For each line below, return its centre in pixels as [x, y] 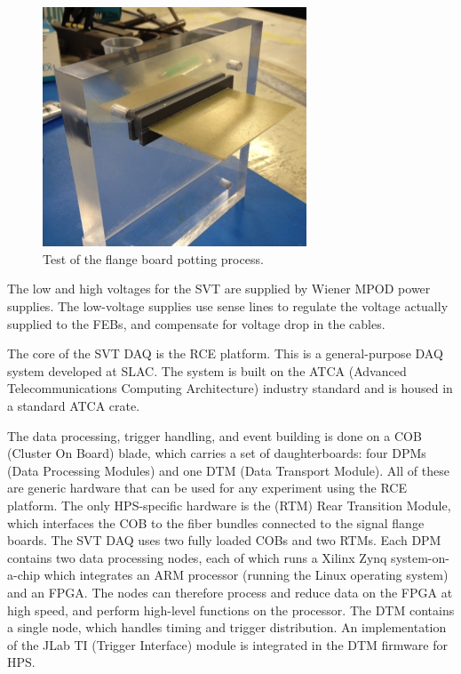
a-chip [24, 575]
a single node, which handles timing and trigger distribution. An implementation [227, 627]
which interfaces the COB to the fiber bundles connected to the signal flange [216, 522]
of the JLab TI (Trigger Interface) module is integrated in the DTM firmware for [227, 644]
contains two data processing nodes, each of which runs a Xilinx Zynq [197, 557]
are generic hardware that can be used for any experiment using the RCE [207, 488]
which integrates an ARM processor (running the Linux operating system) [246, 575]
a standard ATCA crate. [74, 406]
